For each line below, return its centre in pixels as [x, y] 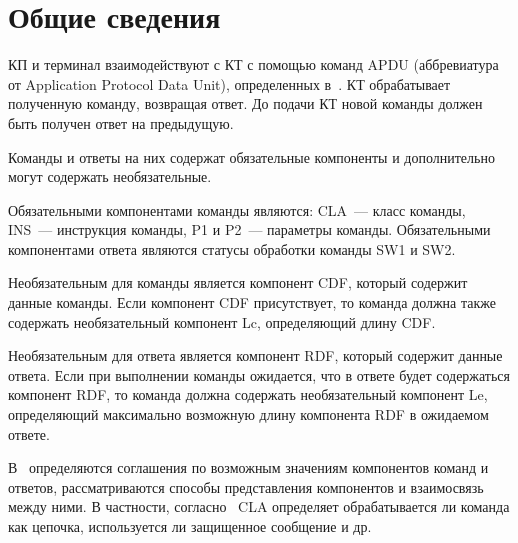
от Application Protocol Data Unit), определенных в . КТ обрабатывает [229, 83]
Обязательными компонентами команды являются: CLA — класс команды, [237, 209]
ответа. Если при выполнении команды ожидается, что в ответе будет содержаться [259, 374]
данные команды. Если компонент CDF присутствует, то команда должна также [252, 302]
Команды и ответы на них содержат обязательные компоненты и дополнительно [251, 156]
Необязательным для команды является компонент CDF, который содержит [238, 282]
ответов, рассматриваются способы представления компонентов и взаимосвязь [246, 486]
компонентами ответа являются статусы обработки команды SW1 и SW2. [232, 248]
